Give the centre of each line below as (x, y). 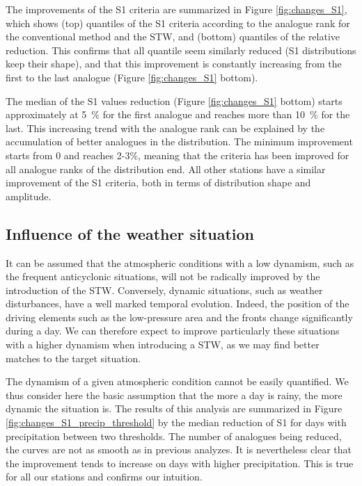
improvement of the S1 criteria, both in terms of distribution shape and (158, 183)
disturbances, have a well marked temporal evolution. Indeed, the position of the (178, 303)
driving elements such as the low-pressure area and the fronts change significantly (179, 317)
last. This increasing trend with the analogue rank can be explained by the (165, 128)
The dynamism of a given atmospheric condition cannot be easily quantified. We (177, 381)
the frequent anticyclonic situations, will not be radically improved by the (163, 276)
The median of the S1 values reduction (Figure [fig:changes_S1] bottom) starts (174, 100)
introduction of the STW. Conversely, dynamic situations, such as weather (164, 290)
